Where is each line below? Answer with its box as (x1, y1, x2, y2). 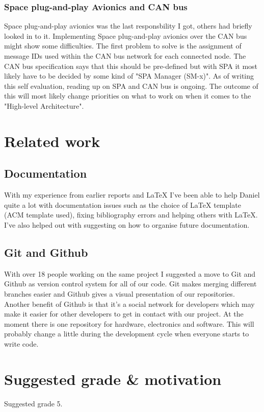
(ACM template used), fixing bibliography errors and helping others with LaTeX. (4, 209, 258, 220)
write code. (4, 338, 39, 349)
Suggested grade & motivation (4, 368, 222, 389)
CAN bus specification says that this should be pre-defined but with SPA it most (4, 60, 258, 71)
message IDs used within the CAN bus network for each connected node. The (4, 51, 246, 61)
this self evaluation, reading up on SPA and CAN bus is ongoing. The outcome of (4, 80, 258, 91)
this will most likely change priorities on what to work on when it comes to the (4, 90, 251, 101)
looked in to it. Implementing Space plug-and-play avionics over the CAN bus (4, 30, 247, 41)
